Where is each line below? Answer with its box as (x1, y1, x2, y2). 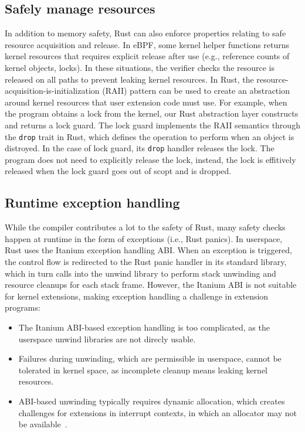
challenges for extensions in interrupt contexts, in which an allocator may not (18, 406, 297, 419)
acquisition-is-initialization (5, 84, 100, 97)
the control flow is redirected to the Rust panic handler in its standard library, (5, 256, 287, 268)
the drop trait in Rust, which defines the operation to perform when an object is (5, 130, 294, 142)
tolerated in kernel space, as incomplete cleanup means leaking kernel (18, 363, 267, 376)
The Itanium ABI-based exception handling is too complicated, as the (18, 321, 270, 333)
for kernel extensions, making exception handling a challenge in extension (5, 290, 269, 302)
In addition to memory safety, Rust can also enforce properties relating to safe (5, 27, 286, 39)
